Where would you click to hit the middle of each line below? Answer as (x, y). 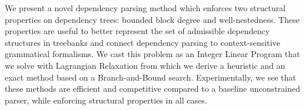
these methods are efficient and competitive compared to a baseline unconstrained (152, 89)
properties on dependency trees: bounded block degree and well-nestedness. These (152, 19)
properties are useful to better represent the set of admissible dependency (137, 31)
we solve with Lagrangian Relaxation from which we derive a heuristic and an (145, 65)
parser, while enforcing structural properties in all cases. (106, 100)
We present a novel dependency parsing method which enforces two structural (145, 8)
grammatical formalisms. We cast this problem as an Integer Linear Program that (152, 54)
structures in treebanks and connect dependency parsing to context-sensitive (142, 42)
